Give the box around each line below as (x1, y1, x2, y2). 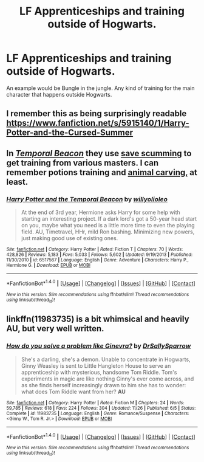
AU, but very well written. (6, 323, 104, 334)
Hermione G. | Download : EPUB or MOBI (6, 263, 91, 269)
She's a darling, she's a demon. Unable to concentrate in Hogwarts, (21, 356, 191, 363)
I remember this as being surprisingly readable (6, 108, 187, 119)
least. (6, 176, 29, 187)
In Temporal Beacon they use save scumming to (6, 148, 192, 159)
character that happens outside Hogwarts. (6, 91, 112, 98)
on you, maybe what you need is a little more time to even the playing (21, 222, 195, 229)
